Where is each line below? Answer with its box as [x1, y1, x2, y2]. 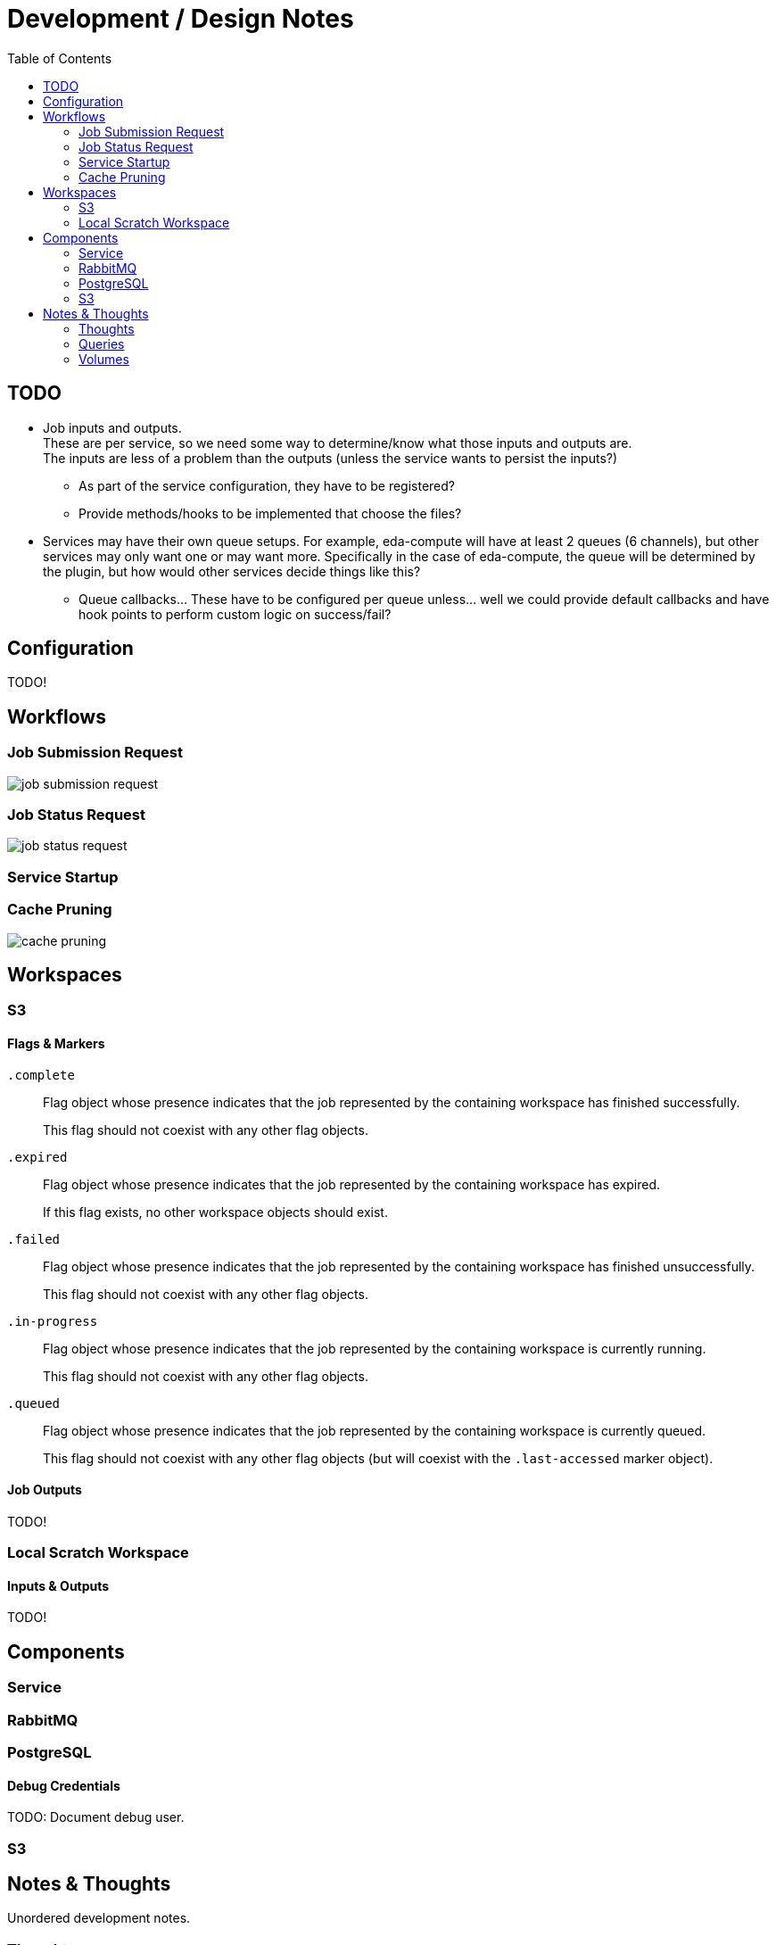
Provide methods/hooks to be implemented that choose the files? [78, 505, 462, 521]
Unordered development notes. [7, 1910, 191, 1926]
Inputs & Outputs [7, 1577, 110, 1593]
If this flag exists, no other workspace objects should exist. [43, 1204, 388, 1220]
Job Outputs [7, 1482, 82, 1498]
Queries [78, 335, 125, 352]
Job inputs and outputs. [43, 419, 182, 435]
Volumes [78, 351, 129, 367]
